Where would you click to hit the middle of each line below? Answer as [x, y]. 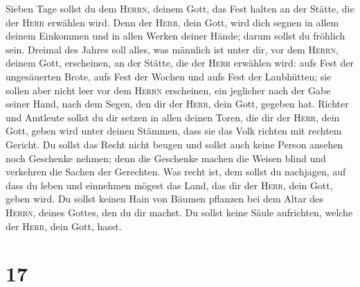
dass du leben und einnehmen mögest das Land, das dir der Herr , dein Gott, [169, 185]
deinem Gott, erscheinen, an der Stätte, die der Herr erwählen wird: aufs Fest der [180, 63]
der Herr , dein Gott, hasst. [64, 226]
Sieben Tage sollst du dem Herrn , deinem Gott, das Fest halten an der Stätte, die [180, 8]
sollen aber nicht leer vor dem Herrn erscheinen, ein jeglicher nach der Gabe [168, 90]
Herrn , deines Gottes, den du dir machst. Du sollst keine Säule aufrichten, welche [179, 212]
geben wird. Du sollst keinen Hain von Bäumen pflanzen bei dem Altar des [164, 199]
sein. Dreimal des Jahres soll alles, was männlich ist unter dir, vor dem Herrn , [172, 49]
